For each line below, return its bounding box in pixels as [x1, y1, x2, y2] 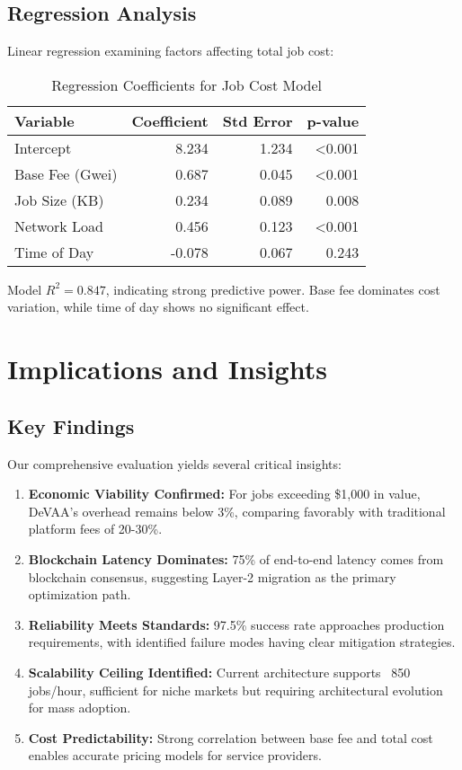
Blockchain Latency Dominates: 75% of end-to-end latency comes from [28, 549, 444, 568]
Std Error [222, 110, 293, 131]
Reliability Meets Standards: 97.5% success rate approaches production [28, 615, 445, 633]
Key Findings [7, 412, 135, 439]
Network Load [14, 215, 103, 236]
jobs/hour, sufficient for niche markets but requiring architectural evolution [28, 680, 443, 699]
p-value [307, 110, 360, 131]
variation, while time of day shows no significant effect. [7, 297, 309, 316]
